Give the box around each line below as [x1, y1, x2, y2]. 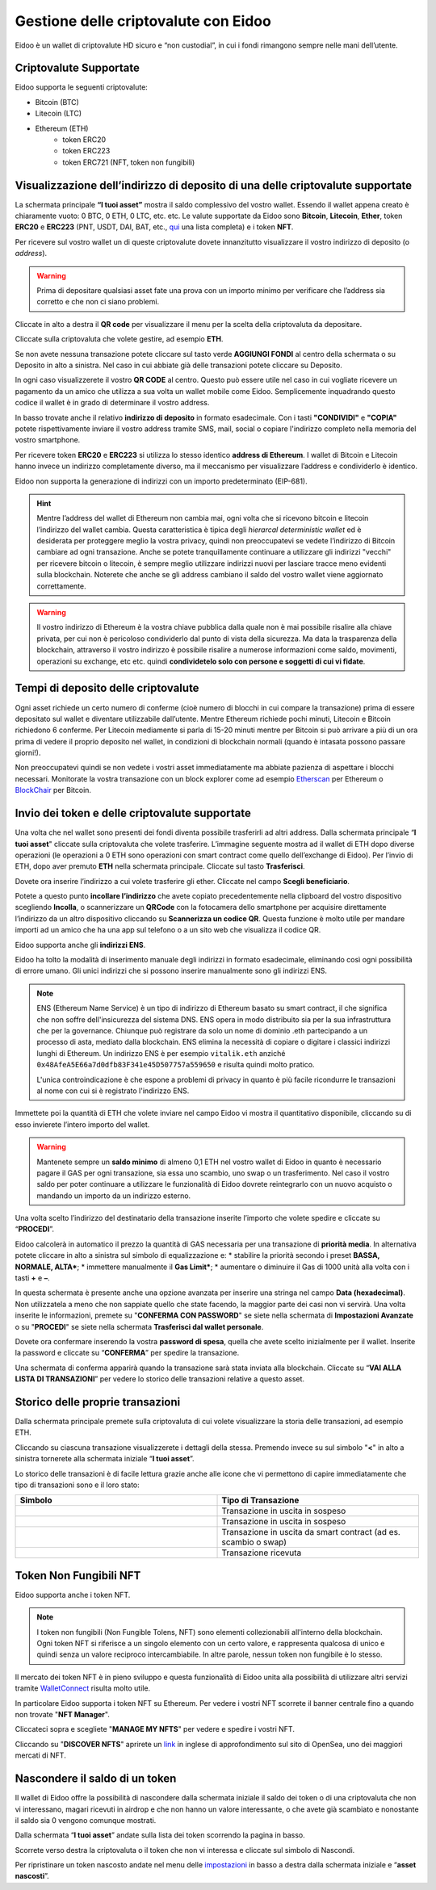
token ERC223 [62, 146, 111, 156]
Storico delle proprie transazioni [15, 1395, 181, 1409]
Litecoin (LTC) [35, 109, 82, 119]
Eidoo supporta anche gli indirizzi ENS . [15, 940, 146, 949]
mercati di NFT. [15, 1750, 66, 1760]
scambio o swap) [221, 1536, 287, 1548]
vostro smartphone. [15, 435, 81, 445]
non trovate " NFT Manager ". [15, 1710, 111, 1720]
